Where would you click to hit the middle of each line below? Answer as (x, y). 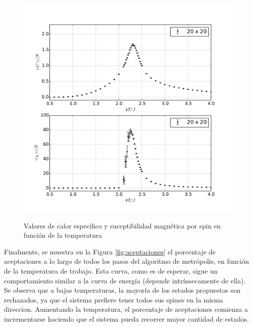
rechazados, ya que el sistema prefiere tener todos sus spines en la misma (114, 299)
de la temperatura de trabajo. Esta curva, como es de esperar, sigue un (111, 270)
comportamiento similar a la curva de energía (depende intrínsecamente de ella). (125, 280)
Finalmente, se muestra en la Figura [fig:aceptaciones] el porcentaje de (110, 251)
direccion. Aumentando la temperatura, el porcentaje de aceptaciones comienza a (126, 309)
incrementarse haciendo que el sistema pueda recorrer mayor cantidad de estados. (126, 318)
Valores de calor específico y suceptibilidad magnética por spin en (122, 225)
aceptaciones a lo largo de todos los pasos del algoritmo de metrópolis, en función (126, 261)
